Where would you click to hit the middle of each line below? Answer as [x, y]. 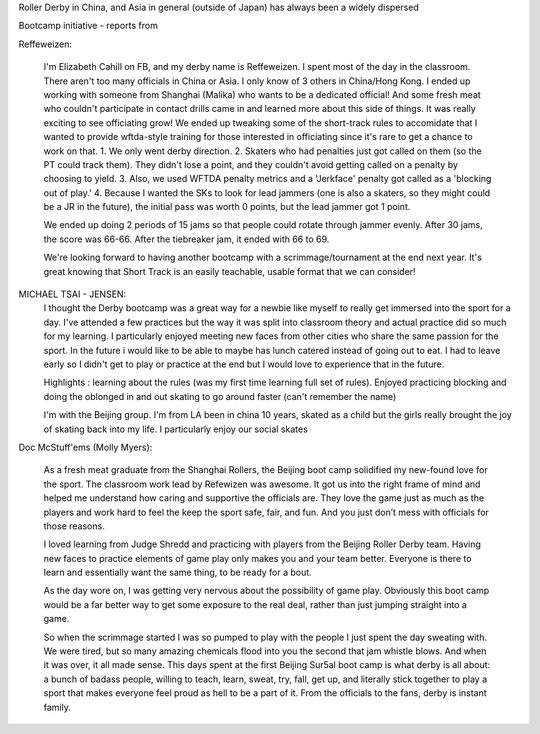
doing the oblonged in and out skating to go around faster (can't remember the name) [220, 396]
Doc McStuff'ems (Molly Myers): [85, 447]
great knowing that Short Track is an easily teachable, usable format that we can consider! [229, 271]
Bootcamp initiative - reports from [88, 26]
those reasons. [74, 526]
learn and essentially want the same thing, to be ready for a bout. [177, 572]
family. [57, 707]
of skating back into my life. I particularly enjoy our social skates [176, 429]
